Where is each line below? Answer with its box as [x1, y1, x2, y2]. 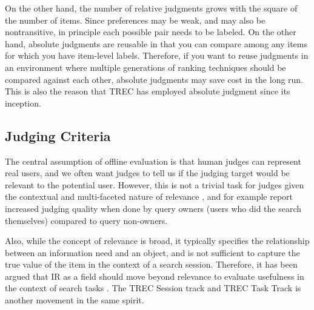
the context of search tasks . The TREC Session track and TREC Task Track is [5, 282, 301, 294]
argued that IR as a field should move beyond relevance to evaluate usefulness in [5, 269, 304, 282]
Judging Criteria [5, 126, 111, 145]
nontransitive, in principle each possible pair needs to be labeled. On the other [5, 25, 296, 38]
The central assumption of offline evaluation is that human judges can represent [5, 154, 301, 167]
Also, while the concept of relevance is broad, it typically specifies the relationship [5, 234, 310, 247]
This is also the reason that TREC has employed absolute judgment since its [5, 85, 290, 97]
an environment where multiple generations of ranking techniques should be [5, 61, 286, 73]
